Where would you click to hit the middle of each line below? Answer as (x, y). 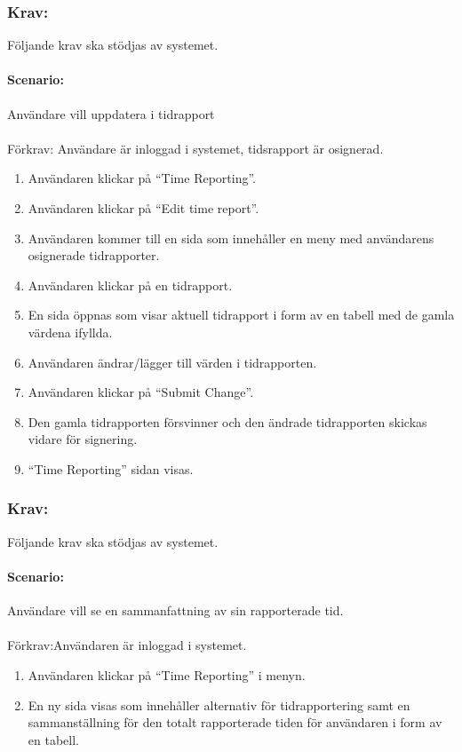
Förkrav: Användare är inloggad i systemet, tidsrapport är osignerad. (195, 148)
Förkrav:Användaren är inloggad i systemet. (127, 645)
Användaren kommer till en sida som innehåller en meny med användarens (231, 237)
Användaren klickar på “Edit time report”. (143, 207)
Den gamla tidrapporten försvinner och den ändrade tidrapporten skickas (227, 421)
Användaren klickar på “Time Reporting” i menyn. (167, 674)
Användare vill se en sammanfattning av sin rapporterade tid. (175, 610)
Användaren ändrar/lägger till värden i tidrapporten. (172, 362)
